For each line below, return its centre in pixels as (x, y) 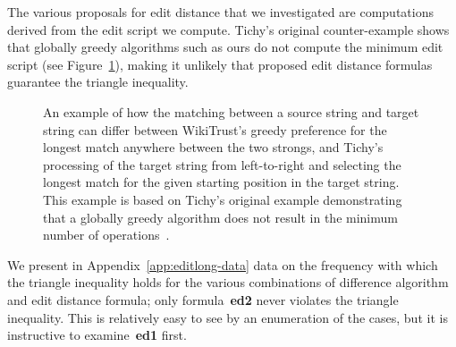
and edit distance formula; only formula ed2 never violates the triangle (203, 299)
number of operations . (106, 235)
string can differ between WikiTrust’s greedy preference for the (215, 129)
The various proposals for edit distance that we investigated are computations (220, 12)
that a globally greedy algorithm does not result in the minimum (220, 217)
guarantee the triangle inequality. (98, 82)
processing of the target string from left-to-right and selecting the (222, 164)
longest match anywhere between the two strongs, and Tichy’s (213, 147)
